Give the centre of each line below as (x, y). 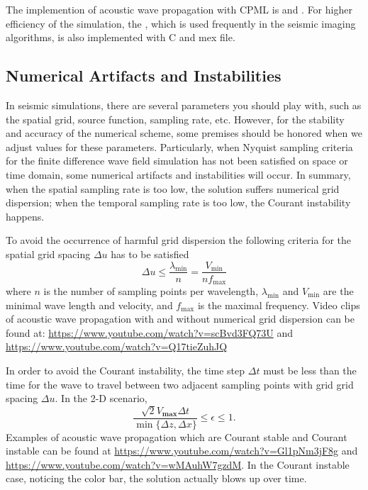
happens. (25, 216)
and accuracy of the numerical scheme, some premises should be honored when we (184, 133)
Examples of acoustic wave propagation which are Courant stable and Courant (177, 436)
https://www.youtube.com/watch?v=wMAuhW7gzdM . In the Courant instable (178, 464)
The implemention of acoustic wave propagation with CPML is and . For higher (179, 9)
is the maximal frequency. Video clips (279, 305)
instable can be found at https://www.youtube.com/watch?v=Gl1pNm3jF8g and (182, 451)
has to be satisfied (150, 254)
